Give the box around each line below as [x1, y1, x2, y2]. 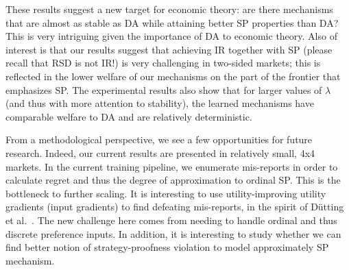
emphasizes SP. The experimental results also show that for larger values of [5, 82, 322, 97]
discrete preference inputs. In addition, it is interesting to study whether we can [5, 226, 341, 241]
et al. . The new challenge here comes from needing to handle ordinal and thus [5, 212, 337, 227]
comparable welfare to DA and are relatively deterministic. [5, 109, 252, 123]
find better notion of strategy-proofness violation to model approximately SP [5, 240, 329, 254]
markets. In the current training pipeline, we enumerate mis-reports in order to [5, 159, 338, 173]
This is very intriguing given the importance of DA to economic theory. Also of [5, 29, 337, 43]
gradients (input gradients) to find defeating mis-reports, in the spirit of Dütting [5, 199, 344, 214]
